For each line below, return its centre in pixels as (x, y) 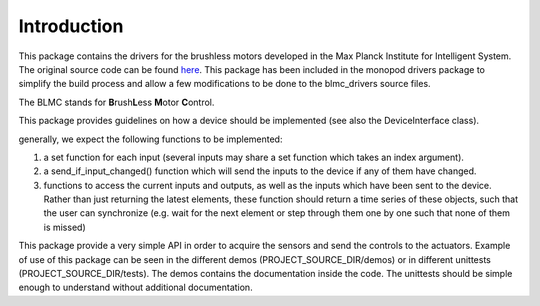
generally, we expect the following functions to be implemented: (150, 139)
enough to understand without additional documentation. (136, 287)
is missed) (64, 227)
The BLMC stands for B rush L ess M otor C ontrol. (116, 102)
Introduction (71, 26)
